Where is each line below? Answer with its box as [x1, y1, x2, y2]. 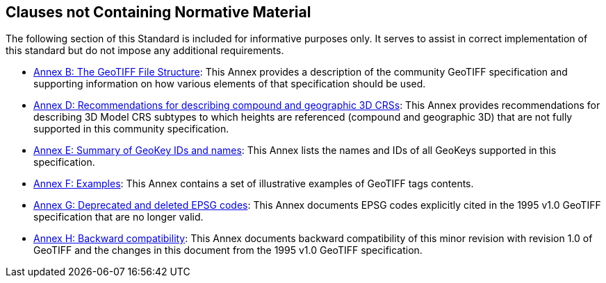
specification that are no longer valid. [33, 211, 204, 223]
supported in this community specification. [33, 123, 229, 135]
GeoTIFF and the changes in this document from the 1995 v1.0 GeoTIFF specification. [33, 244, 423, 257]
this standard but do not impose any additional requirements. [6, 44, 284, 57]
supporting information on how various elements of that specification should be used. [33, 78, 426, 90]
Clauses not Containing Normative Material [6, 3, 311, 21]
